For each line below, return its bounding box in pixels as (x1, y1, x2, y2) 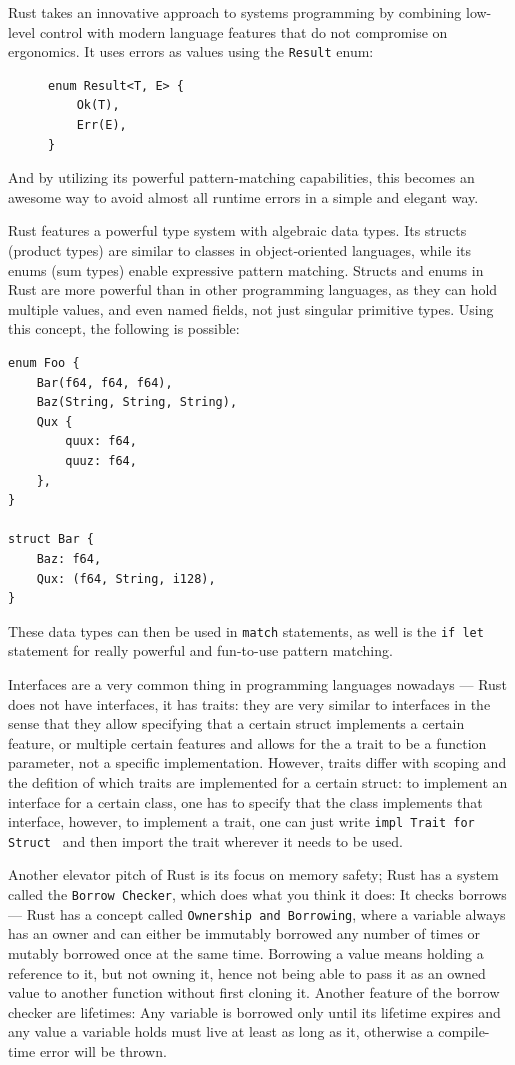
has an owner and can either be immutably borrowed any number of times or (8, 923, 481, 944)
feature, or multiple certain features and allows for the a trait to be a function (8, 732, 487, 753)
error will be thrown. (39, 1040, 167, 1061)
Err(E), (76, 118, 127, 133)
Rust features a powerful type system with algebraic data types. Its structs (8, 220, 467, 241)
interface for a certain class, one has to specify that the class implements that (8, 791, 483, 812)
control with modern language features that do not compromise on (39, 21, 448, 42)
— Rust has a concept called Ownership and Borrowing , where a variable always (8, 903, 506, 924)
